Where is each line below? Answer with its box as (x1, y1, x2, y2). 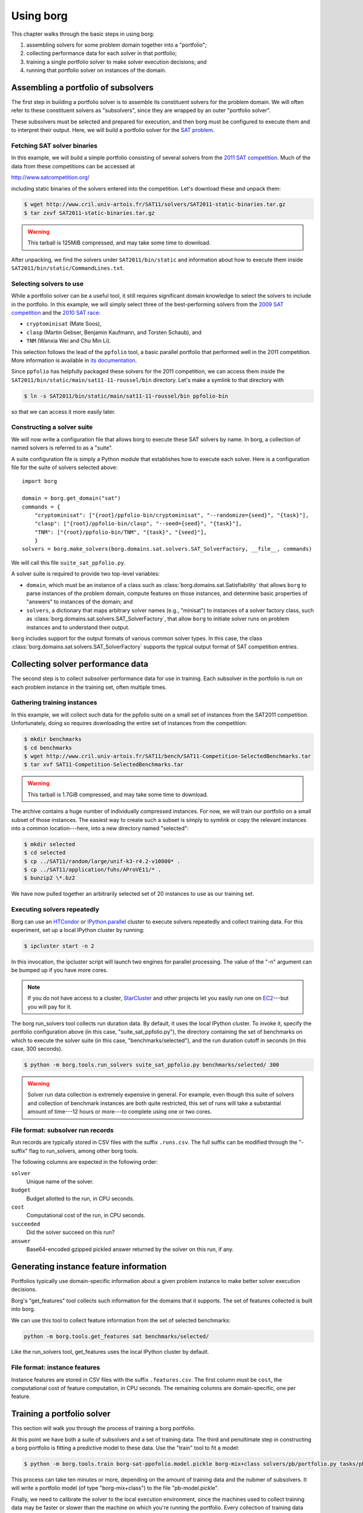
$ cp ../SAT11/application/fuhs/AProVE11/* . (24, 866, 162, 873)
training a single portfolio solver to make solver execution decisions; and (26, 58, 207, 65)
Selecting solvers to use (11, 279, 84, 287)
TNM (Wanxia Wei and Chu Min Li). (26, 337, 111, 344)
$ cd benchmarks (24, 744, 73, 751)
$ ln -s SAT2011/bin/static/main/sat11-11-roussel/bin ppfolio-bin (24, 392, 229, 399)
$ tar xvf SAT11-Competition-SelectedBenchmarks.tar (24, 761, 184, 768)
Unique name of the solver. (26, 1178, 94, 1185)
